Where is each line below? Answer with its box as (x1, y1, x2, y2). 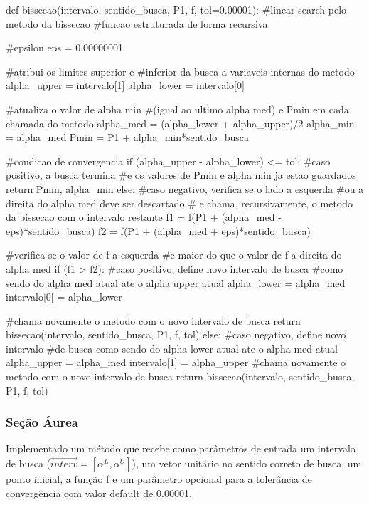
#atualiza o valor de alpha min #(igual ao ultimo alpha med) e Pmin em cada (6, 101, 349, 116)
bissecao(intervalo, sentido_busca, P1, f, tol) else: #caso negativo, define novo (6, 327, 346, 342)
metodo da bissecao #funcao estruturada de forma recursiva (6, 16, 268, 31)
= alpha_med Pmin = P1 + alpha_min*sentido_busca (6, 130, 250, 145)
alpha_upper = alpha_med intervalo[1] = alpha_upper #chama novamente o (6, 355, 346, 370)
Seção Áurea (6, 413, 78, 431)
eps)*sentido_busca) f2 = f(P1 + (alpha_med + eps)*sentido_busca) (6, 223, 311, 238)
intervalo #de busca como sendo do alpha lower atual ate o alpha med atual (6, 340, 338, 355)
